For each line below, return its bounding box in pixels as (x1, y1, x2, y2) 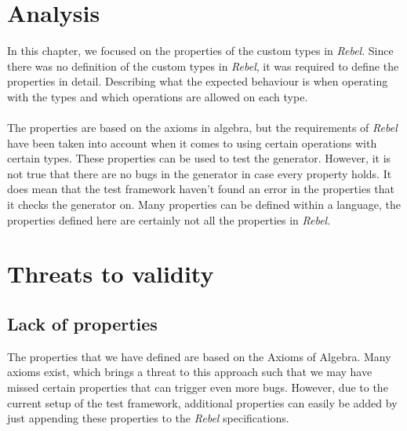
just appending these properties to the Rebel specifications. (7, 410, 289, 426)
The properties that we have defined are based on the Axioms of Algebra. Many (7, 348, 391, 364)
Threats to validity (7, 258, 214, 290)
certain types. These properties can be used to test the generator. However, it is (7, 150, 391, 166)
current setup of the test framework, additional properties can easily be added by (7, 394, 398, 411)
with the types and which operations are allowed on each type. (7, 88, 308, 104)
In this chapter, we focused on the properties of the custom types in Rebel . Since (7, 42, 394, 59)
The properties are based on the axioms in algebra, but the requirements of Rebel (7, 119, 398, 136)
